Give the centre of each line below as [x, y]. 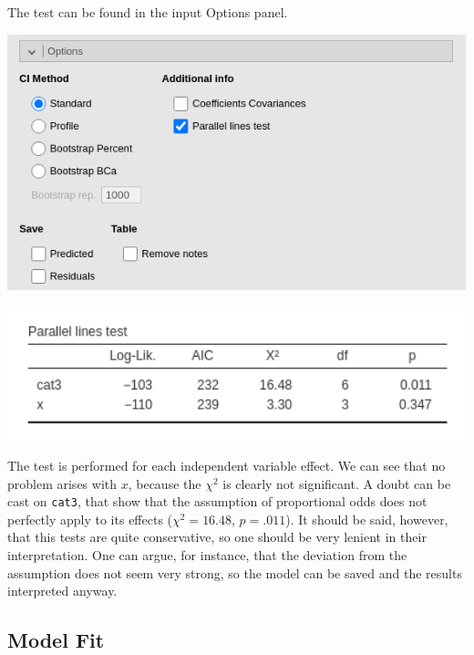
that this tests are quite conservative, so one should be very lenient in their [217, 537]
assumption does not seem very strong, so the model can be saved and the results [235, 572]
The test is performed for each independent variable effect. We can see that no [227, 466]
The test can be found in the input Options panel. [148, 12]
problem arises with [62, 483]
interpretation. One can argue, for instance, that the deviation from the [207, 555]
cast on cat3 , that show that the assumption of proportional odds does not [217, 501]
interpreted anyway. [62, 591]
